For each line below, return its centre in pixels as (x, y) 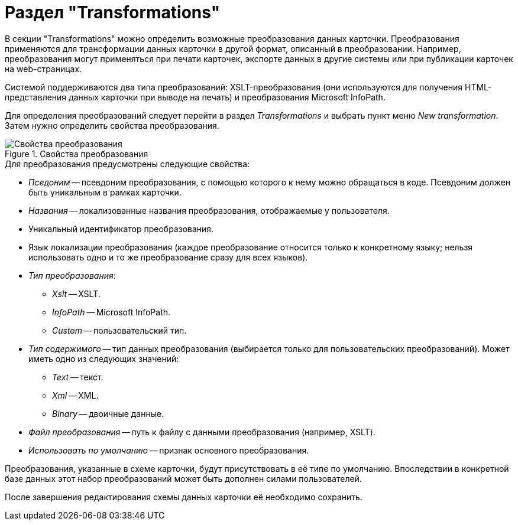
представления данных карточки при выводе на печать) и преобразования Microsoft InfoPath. (195, 97)
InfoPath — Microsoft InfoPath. (111, 312)
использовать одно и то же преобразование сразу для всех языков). (168, 257)
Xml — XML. (75, 395)
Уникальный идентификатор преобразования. (121, 229)
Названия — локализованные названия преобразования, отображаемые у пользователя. (209, 210)
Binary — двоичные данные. (108, 413)
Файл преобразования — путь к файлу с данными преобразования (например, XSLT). (202, 432)
